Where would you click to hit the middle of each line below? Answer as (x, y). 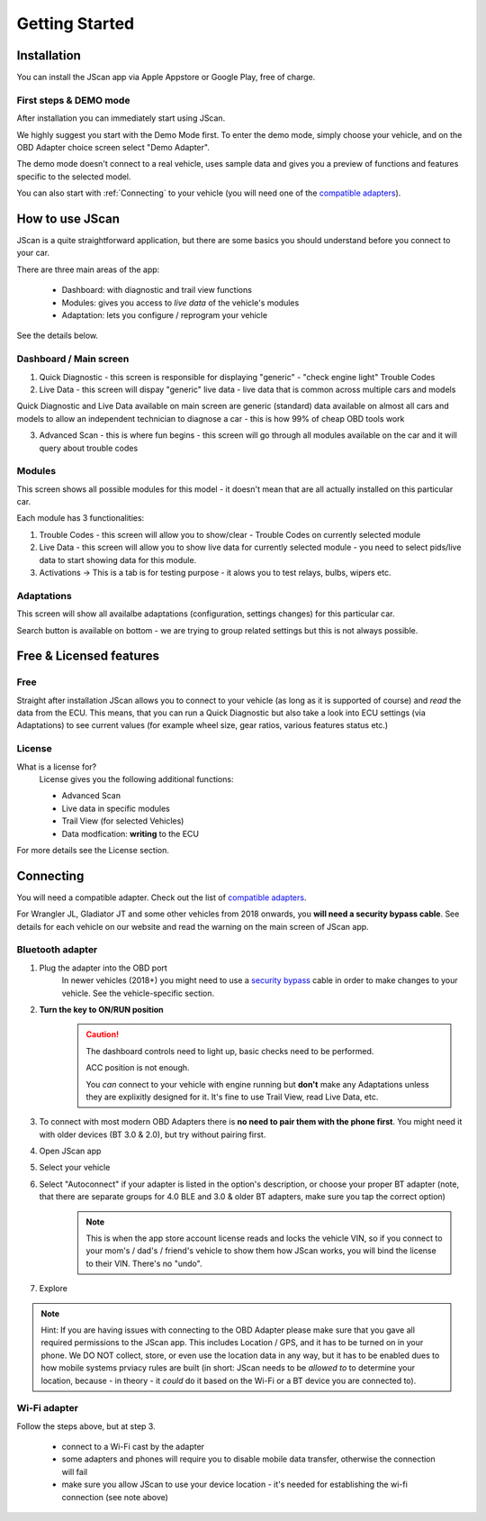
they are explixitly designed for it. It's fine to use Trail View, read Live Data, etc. (232, 1097)
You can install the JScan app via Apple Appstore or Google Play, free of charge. (166, 77)
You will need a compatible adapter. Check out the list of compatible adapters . (162, 897)
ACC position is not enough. (138, 1068)
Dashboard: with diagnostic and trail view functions (157, 290)
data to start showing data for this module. (118, 560)
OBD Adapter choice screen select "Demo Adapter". (113, 147)
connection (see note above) (115, 1497)
